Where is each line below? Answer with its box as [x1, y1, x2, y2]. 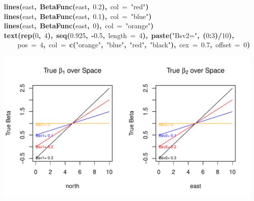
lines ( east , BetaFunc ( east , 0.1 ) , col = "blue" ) [4, 11, 152, 21]
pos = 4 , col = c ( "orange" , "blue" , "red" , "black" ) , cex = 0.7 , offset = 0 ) [18, 40, 250, 50]
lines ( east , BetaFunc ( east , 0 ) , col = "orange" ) [4, 20, 154, 31]
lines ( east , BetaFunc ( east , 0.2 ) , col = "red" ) [4, 1, 149, 11]
